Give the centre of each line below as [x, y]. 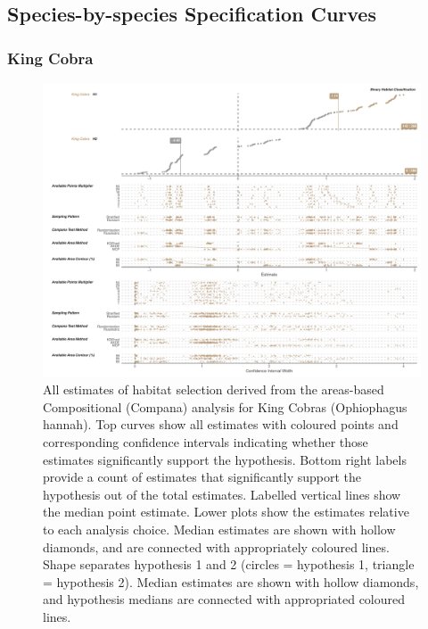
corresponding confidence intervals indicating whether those [206, 441]
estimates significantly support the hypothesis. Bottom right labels [225, 459]
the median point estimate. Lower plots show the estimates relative [226, 512]
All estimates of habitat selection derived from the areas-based [214, 389]
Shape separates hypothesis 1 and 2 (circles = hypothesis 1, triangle [229, 564]
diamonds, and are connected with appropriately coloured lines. [216, 546]
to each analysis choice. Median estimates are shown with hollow [219, 529]
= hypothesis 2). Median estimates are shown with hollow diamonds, [231, 581]
